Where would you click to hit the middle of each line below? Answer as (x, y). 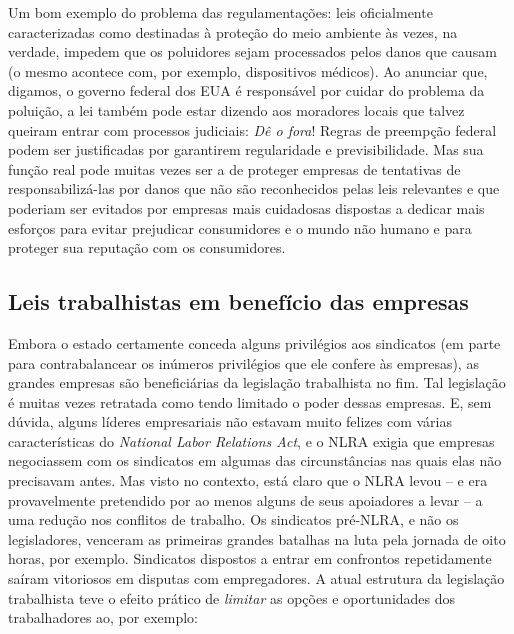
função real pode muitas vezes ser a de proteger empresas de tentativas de (234, 168)
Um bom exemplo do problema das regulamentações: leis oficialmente (220, 12)
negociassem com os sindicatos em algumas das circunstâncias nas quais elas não (255, 460)
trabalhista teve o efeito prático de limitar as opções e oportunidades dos (232, 597)
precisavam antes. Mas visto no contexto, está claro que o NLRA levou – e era (248, 480)
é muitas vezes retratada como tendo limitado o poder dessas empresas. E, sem (250, 401)
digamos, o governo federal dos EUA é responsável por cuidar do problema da (246, 90)
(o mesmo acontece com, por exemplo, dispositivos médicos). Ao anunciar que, (248, 70)
